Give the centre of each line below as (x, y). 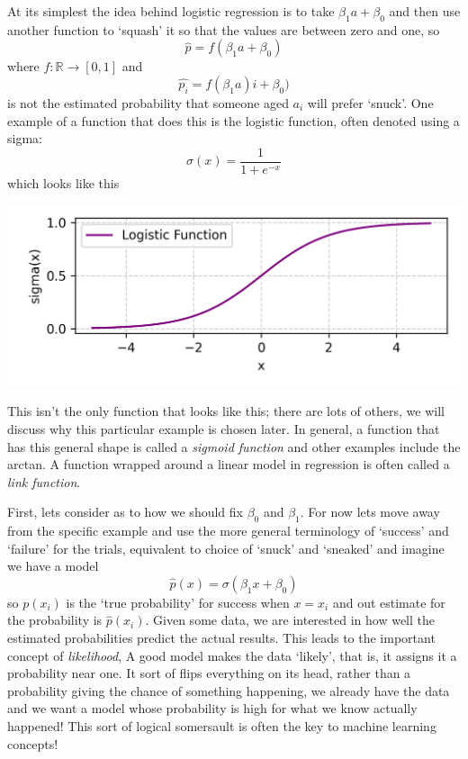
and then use (425, 11)
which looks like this (63, 182)
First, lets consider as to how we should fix (125, 512)
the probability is (55, 620)
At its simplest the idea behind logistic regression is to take (171, 11)
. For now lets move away (370, 512)
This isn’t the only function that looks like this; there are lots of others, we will (226, 411)
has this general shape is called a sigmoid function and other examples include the (234, 446)
